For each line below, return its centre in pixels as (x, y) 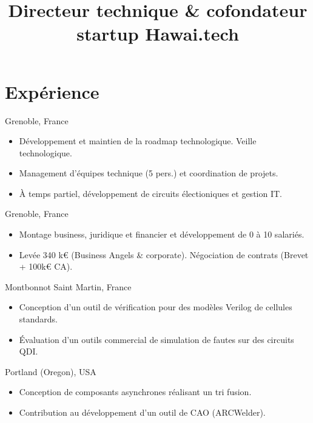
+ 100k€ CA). (46, 266)
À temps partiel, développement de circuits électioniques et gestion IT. (150, 193)
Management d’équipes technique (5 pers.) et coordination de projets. (149, 173)
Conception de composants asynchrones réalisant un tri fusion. (135, 392)
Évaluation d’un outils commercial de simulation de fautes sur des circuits (156, 339)
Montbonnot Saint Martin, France (68, 286)
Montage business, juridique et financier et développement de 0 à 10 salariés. (162, 234)
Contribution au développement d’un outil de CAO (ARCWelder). (142, 412)
